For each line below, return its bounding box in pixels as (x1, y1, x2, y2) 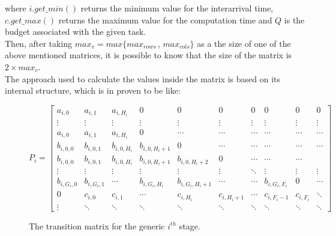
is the (284, 13, 305, 26)
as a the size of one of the (197, 37, 291, 49)
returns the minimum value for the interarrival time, (80, 2, 274, 14)
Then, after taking (5, 37, 73, 49)
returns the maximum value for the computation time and (58, 13, 272, 26)
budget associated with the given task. (5, 25, 146, 38)
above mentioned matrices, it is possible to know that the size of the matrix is (5, 49, 292, 61)
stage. (179, 219, 200, 232)
